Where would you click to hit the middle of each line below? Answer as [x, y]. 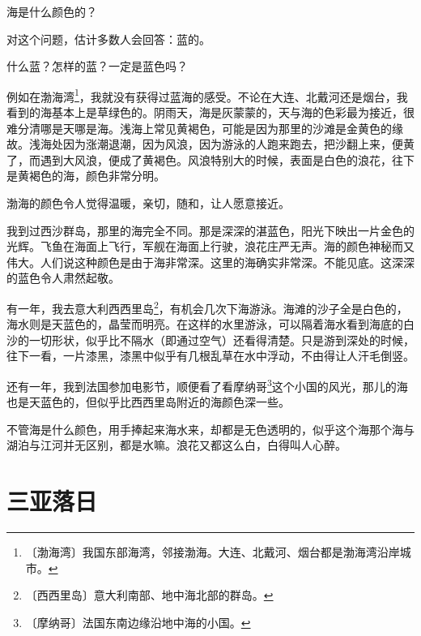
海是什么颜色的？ [52, 11]
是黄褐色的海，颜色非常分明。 [86, 176]
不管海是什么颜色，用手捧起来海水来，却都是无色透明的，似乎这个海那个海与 [210, 429]
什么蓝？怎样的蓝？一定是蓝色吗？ [97, 66]
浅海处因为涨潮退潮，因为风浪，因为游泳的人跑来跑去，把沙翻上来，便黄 [221, 144]
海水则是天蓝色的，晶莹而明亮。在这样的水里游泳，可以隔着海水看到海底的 [205, 324]
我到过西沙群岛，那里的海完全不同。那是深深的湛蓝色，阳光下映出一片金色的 [210, 230]
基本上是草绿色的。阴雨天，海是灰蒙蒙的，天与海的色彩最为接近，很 [233, 112]
